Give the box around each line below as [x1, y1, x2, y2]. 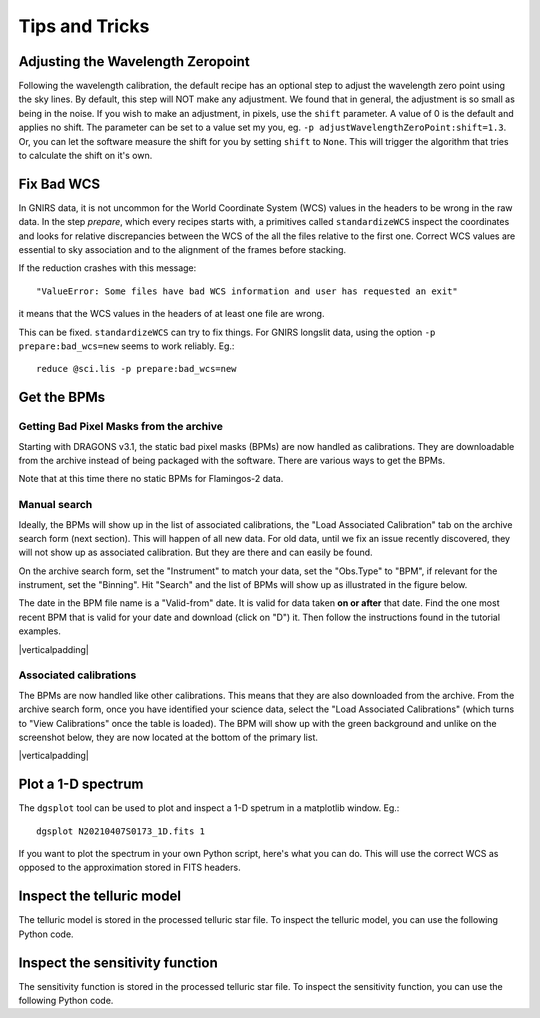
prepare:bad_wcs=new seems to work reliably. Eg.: [18, 340, 235, 352]
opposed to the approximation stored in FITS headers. [18, 861, 241, 874]
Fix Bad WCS [18, 175, 101, 192]
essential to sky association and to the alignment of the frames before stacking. [18, 244, 347, 256]
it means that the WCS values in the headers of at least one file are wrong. [18, 308, 325, 320]
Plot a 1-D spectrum [18, 776, 144, 793]
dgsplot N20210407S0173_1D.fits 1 [36, 825, 205, 837]
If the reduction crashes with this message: [18, 262, 197, 274]
